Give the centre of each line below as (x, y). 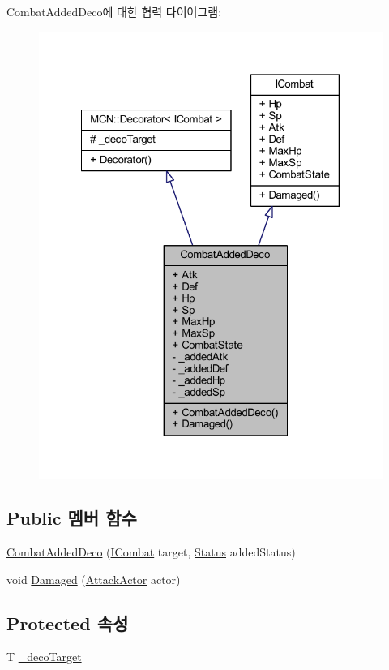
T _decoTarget (44, 657)
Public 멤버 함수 (72, 518)
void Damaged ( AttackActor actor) (94, 579)
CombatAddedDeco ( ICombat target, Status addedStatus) (151, 552)
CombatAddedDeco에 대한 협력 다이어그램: (114, 11)
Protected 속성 (68, 623)
